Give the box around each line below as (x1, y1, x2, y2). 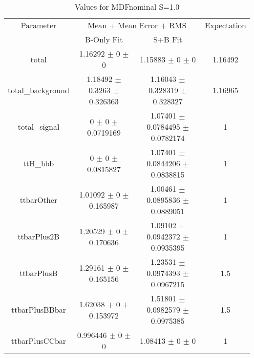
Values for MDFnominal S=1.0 (74, 1, 180, 12)
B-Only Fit (85, 34, 123, 45)
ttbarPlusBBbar (11, 304, 66, 315)
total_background (8, 84, 69, 96)
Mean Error (118, 20, 158, 31)
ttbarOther (20, 194, 58, 205)
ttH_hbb (23, 158, 54, 169)
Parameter (21, 20, 57, 31)
